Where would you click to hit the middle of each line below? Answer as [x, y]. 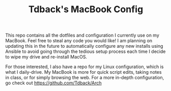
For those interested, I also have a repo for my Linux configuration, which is [84, 67]
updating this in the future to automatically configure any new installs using [84, 46]
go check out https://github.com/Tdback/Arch [54, 83]
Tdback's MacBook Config [86, 9]
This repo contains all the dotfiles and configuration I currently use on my [82, 35]
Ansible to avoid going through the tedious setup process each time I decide [86, 51]
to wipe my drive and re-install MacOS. [46, 57]
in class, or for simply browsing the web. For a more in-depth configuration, [85, 78]
